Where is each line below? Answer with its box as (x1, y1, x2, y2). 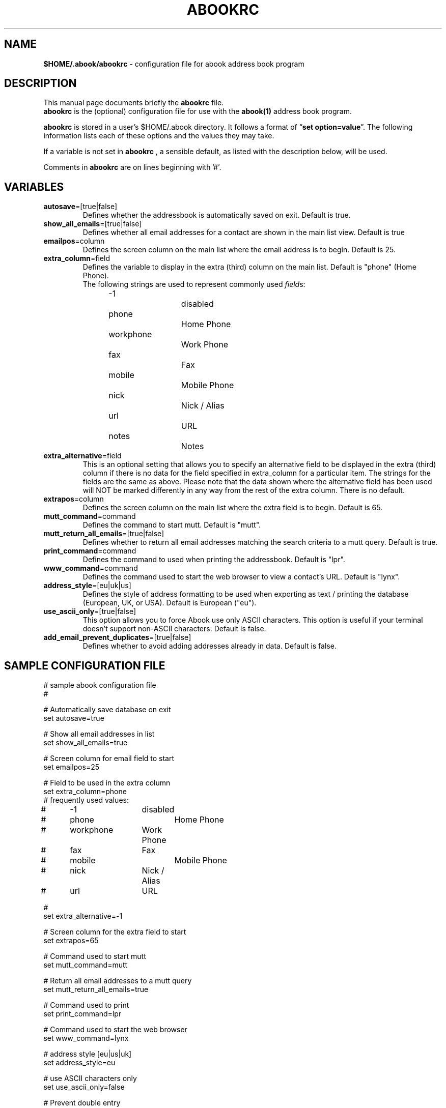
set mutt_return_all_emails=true (43, 985, 149, 994)
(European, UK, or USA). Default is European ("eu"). (82, 598, 257, 607)
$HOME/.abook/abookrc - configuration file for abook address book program (43, 59, 304, 68)
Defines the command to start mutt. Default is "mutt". (82, 520, 261, 530)
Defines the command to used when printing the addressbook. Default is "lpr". (82, 555, 345, 564)
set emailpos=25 (43, 763, 99, 772)
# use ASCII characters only (43, 1074, 137, 1083)
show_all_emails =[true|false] (43, 219, 142, 228)
